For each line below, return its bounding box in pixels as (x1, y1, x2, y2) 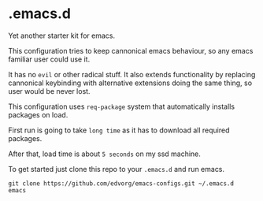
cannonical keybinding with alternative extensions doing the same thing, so (8, 78, 253, 87)
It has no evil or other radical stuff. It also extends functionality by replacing (8, 69, 256, 79)
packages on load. (8, 110, 69, 119)
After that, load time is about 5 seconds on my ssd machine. (8, 149, 201, 158)
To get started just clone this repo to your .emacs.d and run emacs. (8, 164, 225, 173)
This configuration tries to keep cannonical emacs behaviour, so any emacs (8, 46, 254, 55)
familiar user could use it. (8, 54, 91, 64)
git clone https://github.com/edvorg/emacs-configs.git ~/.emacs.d (8, 179, 235, 188)
